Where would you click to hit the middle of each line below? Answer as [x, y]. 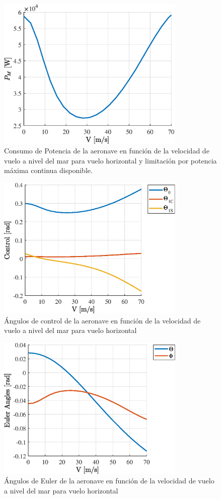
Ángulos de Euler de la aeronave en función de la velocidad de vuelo [109, 481]
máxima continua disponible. [48, 170]
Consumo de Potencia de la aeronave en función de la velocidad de [107, 151]
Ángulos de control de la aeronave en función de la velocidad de [102, 320]
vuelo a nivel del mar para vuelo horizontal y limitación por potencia [111, 160]
